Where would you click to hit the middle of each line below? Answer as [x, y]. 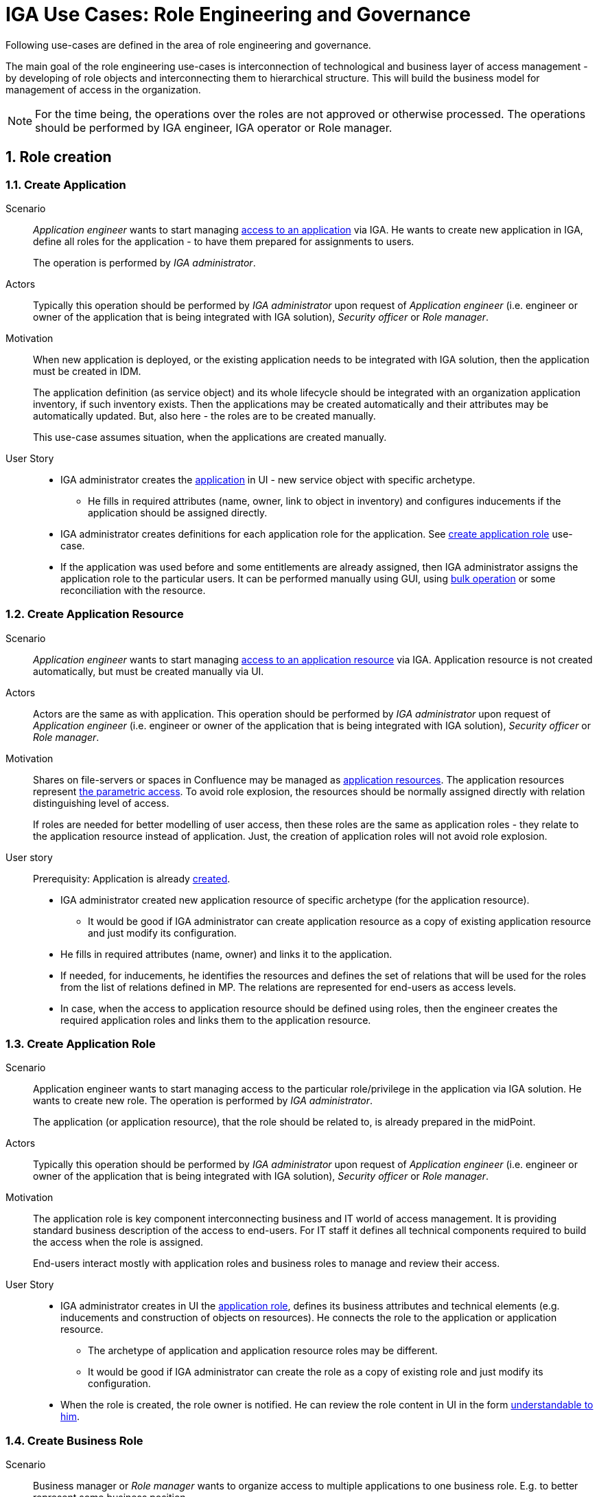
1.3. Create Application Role [81, 1044]
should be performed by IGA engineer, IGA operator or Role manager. [214, 127]
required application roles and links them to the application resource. [216, 1020]
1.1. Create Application [66, 184]
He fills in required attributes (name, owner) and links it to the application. [226, 954]
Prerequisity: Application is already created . [132, 878]
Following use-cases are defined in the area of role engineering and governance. [188, 45]
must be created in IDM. [87, 371]
